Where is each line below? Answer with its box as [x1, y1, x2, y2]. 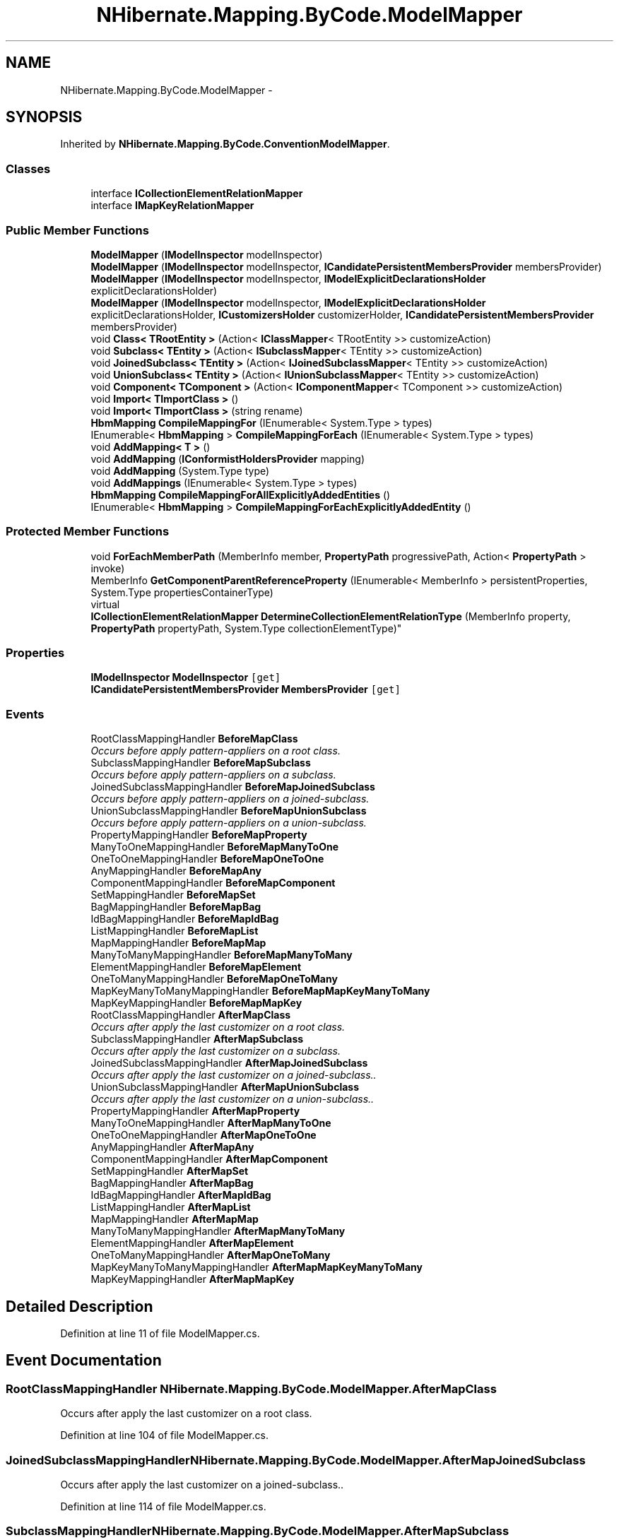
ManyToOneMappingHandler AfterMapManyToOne [90, 1117, 331, 1130]
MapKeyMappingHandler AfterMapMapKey [90, 1273, 295, 1286]
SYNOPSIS [6, 108, 83, 126]
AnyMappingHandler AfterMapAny [90, 1141, 254, 1154]
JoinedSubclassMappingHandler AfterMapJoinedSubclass [90, 1057, 368, 1070]
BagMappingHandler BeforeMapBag [90, 901, 261, 913]
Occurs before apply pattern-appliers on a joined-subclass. [90, 793, 370, 805]
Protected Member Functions [6, 524, 170, 539]
